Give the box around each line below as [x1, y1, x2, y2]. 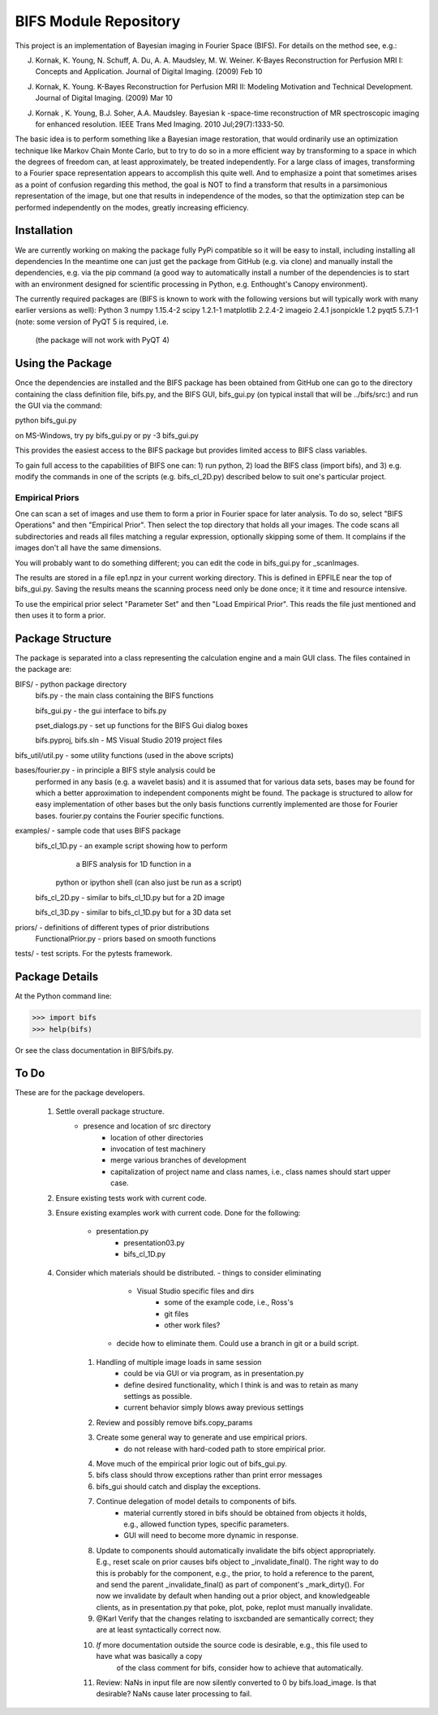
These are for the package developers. [15, 1088, 145, 1098]
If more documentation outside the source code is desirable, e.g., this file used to [96, 1639, 368, 1649]
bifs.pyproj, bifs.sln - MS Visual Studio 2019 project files [35, 735, 223, 745]
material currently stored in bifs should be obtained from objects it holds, [123, 1508, 367, 1518]
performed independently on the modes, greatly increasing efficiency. [15, 202, 249, 212]
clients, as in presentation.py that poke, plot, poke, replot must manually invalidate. [96, 1602, 373, 1612]
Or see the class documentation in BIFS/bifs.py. [15, 1045, 174, 1055]
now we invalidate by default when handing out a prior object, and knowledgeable [96, 1591, 371, 1600]
